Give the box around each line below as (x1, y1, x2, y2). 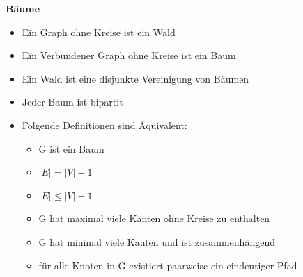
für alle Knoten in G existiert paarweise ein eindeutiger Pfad (38, 258, 297, 272)
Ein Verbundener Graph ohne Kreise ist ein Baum (22, 48, 236, 62)
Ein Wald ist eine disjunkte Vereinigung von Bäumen (22, 71, 249, 85)
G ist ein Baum (38, 141, 104, 156)
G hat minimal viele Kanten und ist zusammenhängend (38, 234, 275, 249)
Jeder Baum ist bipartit (22, 94, 123, 109)
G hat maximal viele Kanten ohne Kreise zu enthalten (38, 211, 270, 226)
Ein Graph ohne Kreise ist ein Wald (22, 24, 176, 39)
